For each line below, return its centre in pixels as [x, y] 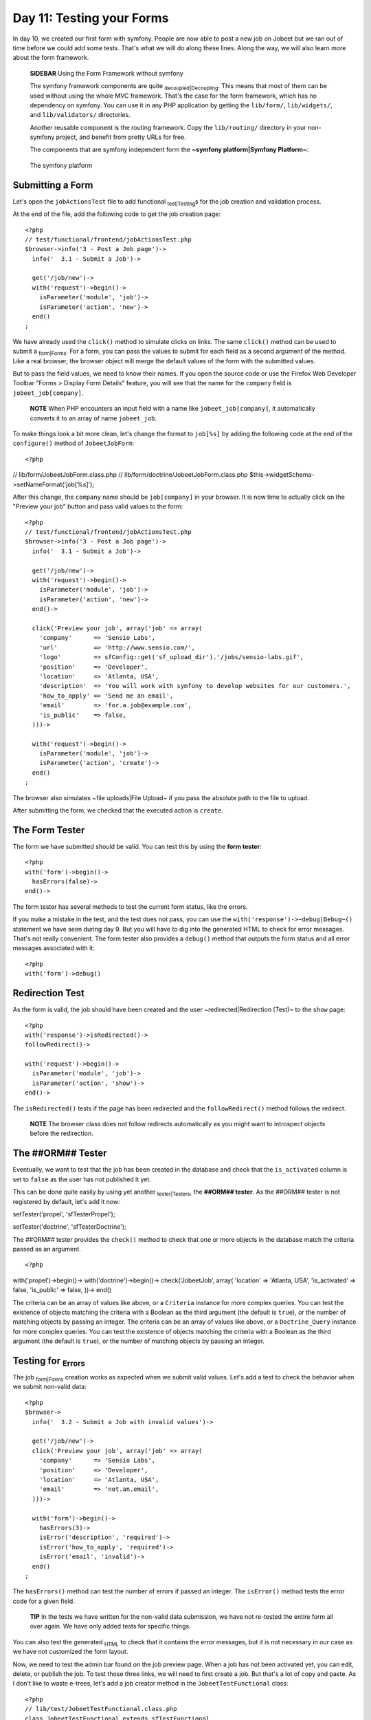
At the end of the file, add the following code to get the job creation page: [117, 214]
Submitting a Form [53, 185]
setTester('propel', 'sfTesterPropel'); [64, 1214]
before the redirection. [62, 1133]
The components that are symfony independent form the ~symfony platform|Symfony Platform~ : [169, 150]
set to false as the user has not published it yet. [82, 1179]
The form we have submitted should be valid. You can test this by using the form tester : [137, 846]
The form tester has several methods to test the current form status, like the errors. [130, 906]
